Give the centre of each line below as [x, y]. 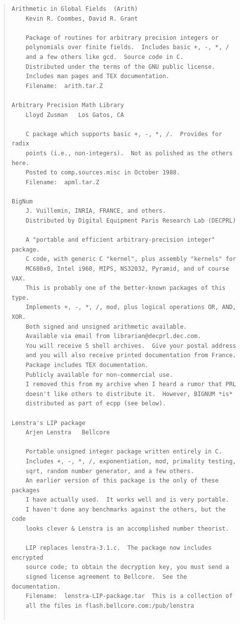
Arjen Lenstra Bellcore [68, 433]
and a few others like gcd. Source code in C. [105, 57]
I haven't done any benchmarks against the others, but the [126, 509]
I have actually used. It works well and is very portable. [127, 500]
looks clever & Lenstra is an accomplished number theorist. [127, 529]
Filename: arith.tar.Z [64, 86]
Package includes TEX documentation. [87, 365]
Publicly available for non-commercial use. [99, 375]
